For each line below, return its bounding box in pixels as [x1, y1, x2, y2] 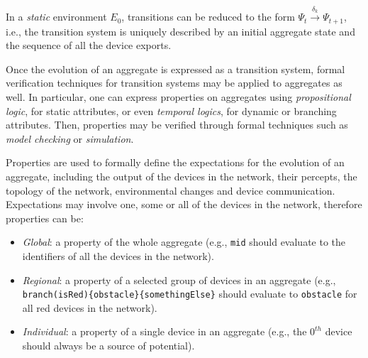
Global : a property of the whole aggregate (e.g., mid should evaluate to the [22, 234, 346, 249]
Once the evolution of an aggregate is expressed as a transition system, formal [6, 61, 345, 76]
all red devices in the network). [22, 300, 157, 315]
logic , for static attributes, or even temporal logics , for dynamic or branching [6, 103, 337, 118]
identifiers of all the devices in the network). [22, 249, 214, 264]
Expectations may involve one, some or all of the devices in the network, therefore [6, 197, 362, 212]
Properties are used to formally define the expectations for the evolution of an [6, 155, 345, 170]
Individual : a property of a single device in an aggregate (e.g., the [22, 324, 307, 339]
